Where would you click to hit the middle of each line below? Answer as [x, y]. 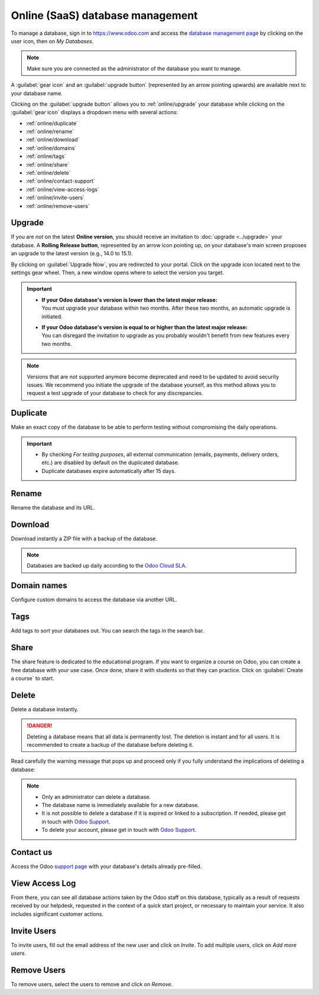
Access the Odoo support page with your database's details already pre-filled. [106, 867]
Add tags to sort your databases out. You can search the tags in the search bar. [108, 631]
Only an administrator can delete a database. [96, 797]
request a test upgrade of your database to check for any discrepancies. [115, 393]
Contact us [32, 852]
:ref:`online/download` [53, 140]
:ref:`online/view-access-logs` [63, 189]
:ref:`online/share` [48, 164]
